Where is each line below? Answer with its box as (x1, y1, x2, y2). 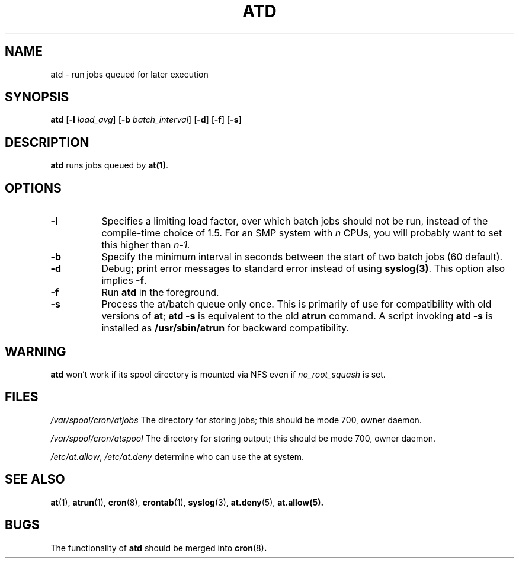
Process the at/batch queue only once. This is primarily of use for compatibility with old (101, 298, 492, 311)
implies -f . (101, 274, 147, 287)
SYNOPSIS (5, 89, 69, 105)
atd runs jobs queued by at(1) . (50, 160, 169, 171)
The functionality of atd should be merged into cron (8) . (50, 542, 267, 553)
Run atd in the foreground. (101, 286, 219, 299)
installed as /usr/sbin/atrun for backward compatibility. (101, 322, 349, 334)
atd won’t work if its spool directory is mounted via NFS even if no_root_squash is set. (50, 369, 386, 379)
